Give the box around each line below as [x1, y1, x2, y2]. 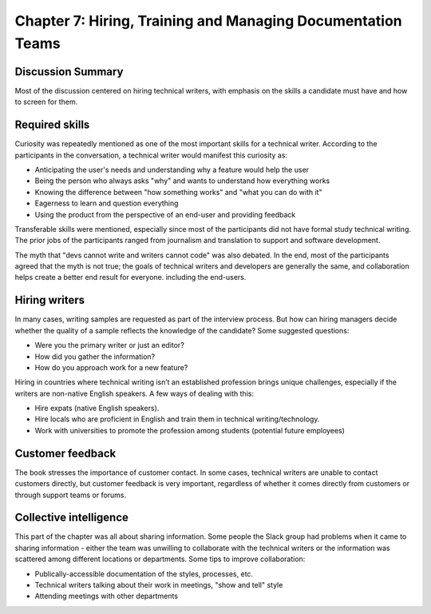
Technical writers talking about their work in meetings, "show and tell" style [34, 580, 283, 590]
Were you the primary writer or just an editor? [34, 341, 185, 350]
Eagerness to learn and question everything [34, 198, 179, 208]
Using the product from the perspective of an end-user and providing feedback [34, 209, 296, 219]
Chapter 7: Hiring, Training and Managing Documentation [14, 12, 402, 30]
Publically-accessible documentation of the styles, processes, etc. [34, 568, 254, 579]
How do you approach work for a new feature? [34, 362, 188, 372]
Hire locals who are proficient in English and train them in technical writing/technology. [34, 414, 320, 424]
